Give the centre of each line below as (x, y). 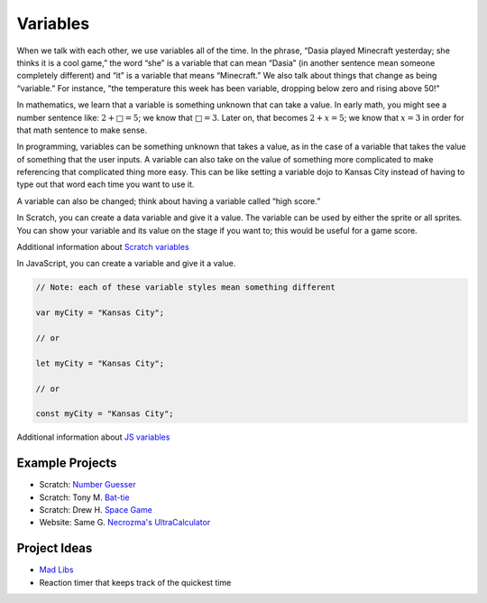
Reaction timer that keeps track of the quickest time (135, 582)
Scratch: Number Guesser (87, 485)
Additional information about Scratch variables (103, 247)
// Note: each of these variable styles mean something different (185, 288)
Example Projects (67, 464)
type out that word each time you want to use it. (106, 184)
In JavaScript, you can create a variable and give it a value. (126, 264)
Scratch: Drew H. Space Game (96, 509)
